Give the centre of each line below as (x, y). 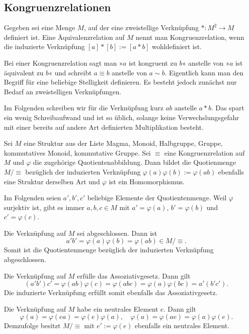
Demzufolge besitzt (32, 325)
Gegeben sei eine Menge (40, 27)
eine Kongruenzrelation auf (204, 152)
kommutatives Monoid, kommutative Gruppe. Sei (78, 152)
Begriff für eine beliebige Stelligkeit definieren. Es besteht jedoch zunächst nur (120, 82)
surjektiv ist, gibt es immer (44, 207)
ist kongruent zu (153, 62)
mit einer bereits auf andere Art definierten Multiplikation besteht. (104, 127)
